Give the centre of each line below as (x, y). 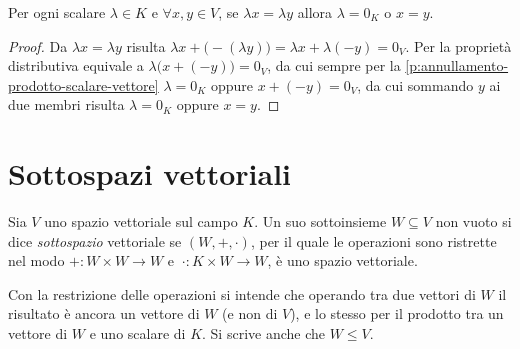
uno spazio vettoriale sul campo (141, 221)
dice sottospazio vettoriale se (95, 240)
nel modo (36, 260)
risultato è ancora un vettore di (104, 313)
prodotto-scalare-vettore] (83, 84)
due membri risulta (66, 104)
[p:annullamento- (457, 65)
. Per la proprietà (458, 45)
